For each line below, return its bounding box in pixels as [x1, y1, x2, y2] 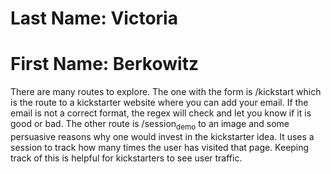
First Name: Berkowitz [10, 53, 199, 76]
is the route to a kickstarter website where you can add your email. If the [10, 97, 309, 109]
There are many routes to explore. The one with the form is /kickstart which [10, 86, 322, 98]
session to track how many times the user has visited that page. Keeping [10, 141, 310, 153]
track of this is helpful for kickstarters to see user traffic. [10, 152, 243, 164]
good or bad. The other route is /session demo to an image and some [10, 118, 290, 132]
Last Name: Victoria [10, 7, 178, 30]
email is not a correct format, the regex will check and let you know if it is [10, 107, 312, 119]
